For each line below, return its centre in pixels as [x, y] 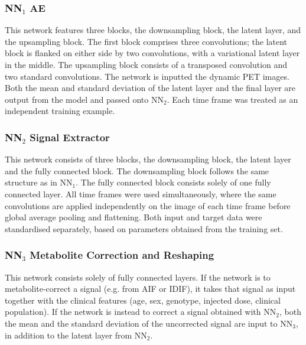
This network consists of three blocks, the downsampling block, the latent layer [148, 159]
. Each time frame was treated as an [232, 99]
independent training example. [60, 111]
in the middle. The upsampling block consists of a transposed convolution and [146, 64]
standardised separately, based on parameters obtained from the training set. [144, 228]
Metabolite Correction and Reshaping [122, 255]
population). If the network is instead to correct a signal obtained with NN [141, 312]
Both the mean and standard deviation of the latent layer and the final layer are [150, 88]
